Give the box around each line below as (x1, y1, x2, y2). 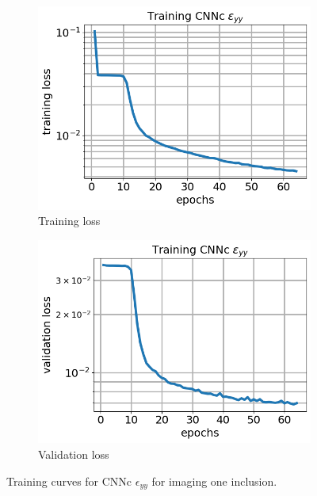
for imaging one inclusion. (151, 472, 277, 489)
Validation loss (38, 446, 109, 463)
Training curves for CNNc (6, 472, 132, 489)
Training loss (38, 212, 101, 229)
